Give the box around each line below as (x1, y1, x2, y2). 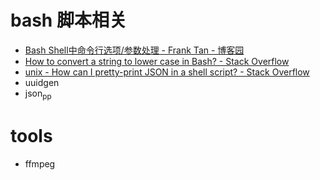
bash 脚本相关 (10, 9, 127, 32)
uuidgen (24, 76, 60, 88)
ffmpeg (24, 157, 56, 170)
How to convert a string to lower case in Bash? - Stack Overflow (24, 55, 290, 67)
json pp (24, 87, 52, 101)
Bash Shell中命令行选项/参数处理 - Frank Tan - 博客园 (24, 44, 245, 56)
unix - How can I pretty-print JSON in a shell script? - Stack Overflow (24, 66, 310, 78)
